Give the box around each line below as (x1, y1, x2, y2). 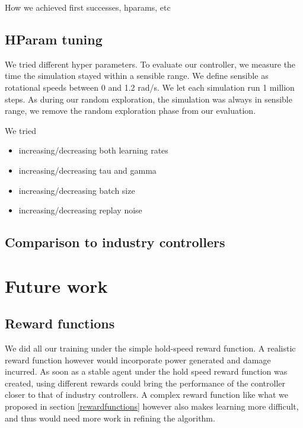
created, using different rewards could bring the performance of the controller (5, 376, 286, 389)
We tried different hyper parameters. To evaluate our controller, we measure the (5, 58, 296, 70)
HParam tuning (5, 30, 103, 48)
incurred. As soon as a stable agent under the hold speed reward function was (5, 365, 288, 378)
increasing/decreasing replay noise (18, 204, 142, 216)
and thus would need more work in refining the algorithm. (5, 411, 215, 424)
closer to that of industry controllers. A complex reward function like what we (5, 388, 289, 401)
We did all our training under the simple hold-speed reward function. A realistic (5, 342, 296, 354)
